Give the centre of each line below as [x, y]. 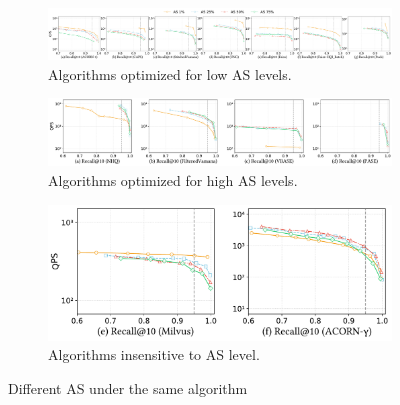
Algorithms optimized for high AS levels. [173, 180]
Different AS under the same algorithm [128, 387]
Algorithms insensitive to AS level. [154, 354]
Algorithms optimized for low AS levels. [170, 73]
